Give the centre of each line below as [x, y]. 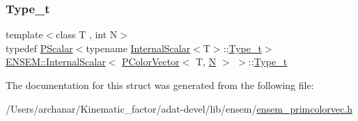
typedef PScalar [39, 48]
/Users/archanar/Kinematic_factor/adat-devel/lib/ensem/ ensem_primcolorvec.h [179, 108]
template [24, 34]
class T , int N [87, 34]
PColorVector [150, 62]
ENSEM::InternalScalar [56, 62]
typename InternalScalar [138, 48]
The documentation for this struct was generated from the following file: [160, 85]
